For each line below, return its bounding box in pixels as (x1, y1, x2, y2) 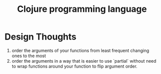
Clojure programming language (17, 3, 147, 15)
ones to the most (11, 53, 46, 59)
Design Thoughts (4, 31, 77, 42)
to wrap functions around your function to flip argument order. (11, 63, 138, 69)
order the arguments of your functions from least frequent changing (11, 47, 149, 53)
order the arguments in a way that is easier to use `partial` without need (11, 58, 157, 64)
